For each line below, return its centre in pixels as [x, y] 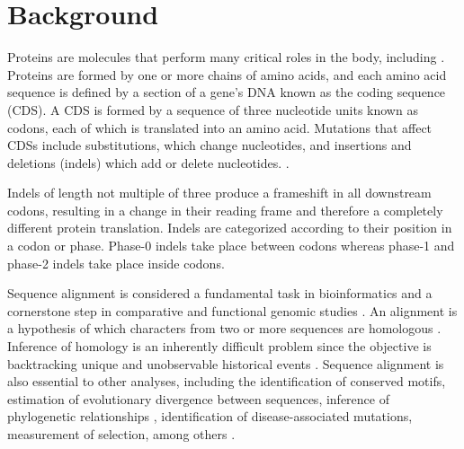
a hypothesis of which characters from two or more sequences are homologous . [224, 328]
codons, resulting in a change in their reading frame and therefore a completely [225, 210]
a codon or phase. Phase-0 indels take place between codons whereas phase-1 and [231, 246]
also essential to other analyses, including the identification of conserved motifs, [227, 381]
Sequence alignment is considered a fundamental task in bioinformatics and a [220, 293]
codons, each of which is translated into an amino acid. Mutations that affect [220, 127]
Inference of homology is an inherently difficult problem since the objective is [219, 346]
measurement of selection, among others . [121, 434]
